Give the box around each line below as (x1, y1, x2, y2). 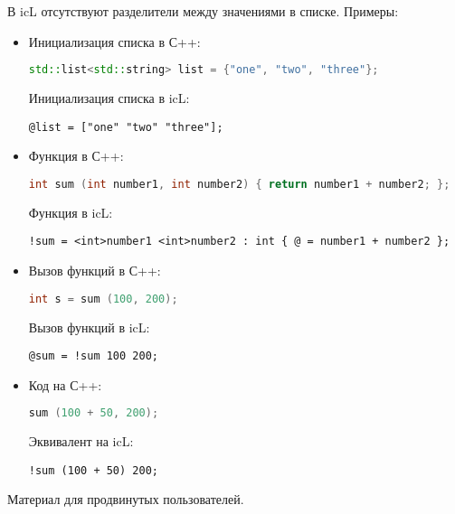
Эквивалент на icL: (28, 432, 134, 451)
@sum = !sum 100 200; (28, 350, 158, 363)
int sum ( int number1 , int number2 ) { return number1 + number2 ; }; (28, 177, 450, 191)
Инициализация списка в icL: (28, 89, 190, 107)
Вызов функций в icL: (28, 317, 150, 336)
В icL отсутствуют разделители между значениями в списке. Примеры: (7, 2, 399, 20)
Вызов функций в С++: (28, 261, 161, 280)
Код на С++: (28, 375, 102, 394)
